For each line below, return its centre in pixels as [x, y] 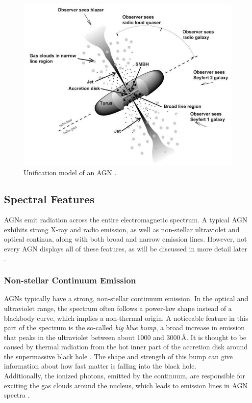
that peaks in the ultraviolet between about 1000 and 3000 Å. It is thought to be [125, 337]
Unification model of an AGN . [70, 172]
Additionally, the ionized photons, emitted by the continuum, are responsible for [125, 376]
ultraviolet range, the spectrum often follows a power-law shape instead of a [118, 308]
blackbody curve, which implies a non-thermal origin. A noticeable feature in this [126, 318]
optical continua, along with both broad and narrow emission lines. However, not [126, 239]
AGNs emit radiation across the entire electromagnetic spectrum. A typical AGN [126, 220]
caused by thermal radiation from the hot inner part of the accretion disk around [126, 347]
